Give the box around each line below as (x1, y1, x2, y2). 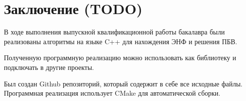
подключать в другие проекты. (4, 62, 94, 72)
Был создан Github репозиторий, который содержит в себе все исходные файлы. (4, 78, 243, 88)
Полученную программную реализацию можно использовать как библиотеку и (4, 52, 236, 63)
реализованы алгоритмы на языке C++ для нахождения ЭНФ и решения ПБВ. (4, 36, 237, 46)
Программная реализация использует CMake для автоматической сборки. (4, 88, 221, 98)
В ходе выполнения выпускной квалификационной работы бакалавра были (4, 27, 225, 37)
